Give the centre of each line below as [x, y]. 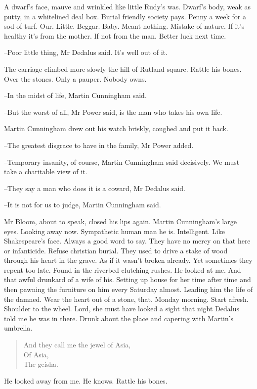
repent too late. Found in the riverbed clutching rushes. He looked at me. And [123, 269]
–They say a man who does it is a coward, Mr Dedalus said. [95, 188]
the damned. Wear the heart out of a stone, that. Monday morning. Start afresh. [126, 299]
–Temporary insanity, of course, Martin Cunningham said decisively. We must [122, 162]
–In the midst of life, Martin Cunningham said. [75, 95]
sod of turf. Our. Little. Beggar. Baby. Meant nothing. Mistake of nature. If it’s [124, 26]
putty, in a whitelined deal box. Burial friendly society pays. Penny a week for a [125, 16]
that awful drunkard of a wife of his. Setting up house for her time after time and [128, 279]
